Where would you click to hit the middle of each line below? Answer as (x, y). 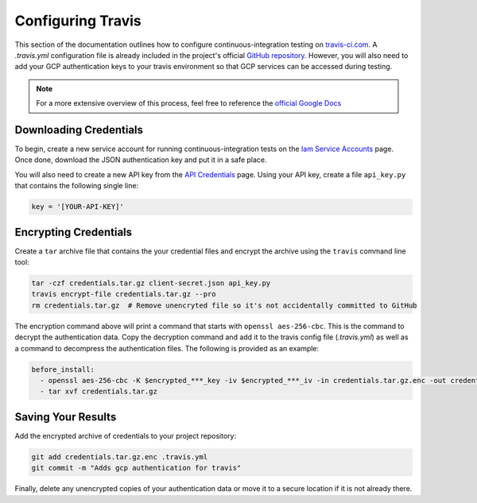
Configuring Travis (78, 21)
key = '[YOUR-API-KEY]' (78, 207)
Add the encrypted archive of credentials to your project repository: (126, 435)
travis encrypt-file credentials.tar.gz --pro (124, 294)
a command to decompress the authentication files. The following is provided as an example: (167, 348)
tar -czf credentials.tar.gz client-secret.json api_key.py (151, 283)
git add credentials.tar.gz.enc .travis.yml (120, 457)
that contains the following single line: (77, 186)
